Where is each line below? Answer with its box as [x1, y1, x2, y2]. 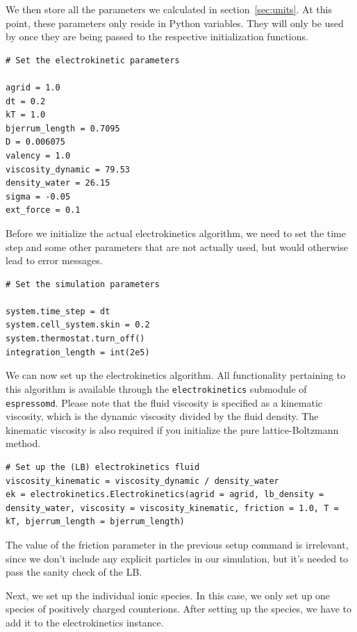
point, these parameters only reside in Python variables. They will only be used [6, 15, 344, 30]
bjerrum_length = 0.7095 [6, 123, 120, 133]
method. [6, 436, 41, 451]
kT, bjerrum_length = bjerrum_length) [6, 517, 185, 527]
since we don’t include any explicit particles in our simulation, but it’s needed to [6, 551, 349, 565]
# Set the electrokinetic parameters [6, 55, 180, 65]
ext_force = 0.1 [6, 205, 81, 216]
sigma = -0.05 [6, 191, 71, 202]
